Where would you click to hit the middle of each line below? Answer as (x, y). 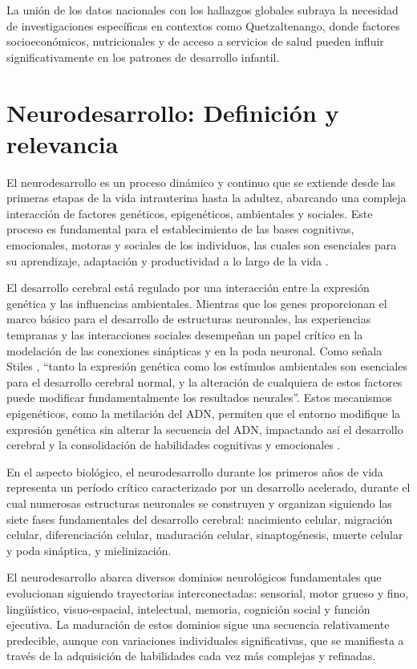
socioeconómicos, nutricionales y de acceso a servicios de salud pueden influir (195, 41)
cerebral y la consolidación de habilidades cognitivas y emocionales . (174, 445)
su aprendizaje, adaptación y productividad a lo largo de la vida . (168, 260)
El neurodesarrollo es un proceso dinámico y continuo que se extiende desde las (201, 182)
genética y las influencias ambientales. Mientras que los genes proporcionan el (197, 303)
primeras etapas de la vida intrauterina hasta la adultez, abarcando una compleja (206, 198)
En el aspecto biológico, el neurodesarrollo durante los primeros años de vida (195, 471)
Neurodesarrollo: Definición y (173, 112)
